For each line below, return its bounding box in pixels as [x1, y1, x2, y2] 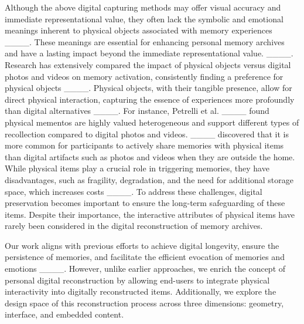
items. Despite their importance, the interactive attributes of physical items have [5, 208, 295, 220]
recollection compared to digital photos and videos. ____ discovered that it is [5, 127, 289, 140]
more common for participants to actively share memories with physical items [5, 139, 284, 151]
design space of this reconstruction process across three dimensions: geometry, [5, 296, 284, 309]
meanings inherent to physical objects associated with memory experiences [5, 24, 272, 36]
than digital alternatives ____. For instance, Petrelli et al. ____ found [5, 104, 269, 117]
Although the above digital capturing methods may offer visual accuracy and [5, 1, 281, 13]
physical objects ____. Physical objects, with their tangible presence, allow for [5, 82, 292, 94]
